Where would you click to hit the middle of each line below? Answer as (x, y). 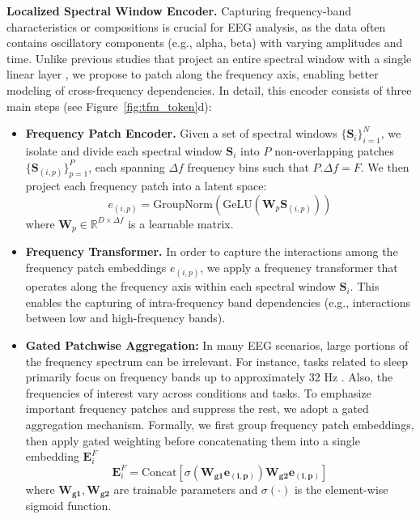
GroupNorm (183, 204)
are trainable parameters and (186, 489)
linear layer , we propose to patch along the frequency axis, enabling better (193, 74)
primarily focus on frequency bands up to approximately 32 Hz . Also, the (209, 377)
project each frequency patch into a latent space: (146, 186)
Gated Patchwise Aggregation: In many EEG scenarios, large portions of (217, 345)
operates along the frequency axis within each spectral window (180, 286)
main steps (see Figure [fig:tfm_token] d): (109, 106)
